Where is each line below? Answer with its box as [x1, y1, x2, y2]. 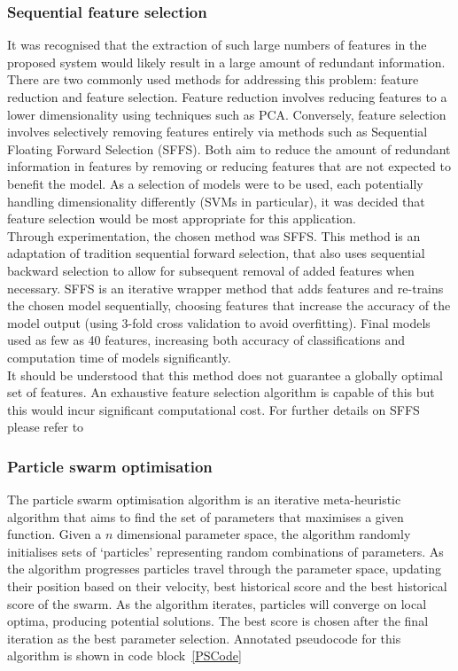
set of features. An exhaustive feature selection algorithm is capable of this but [7, 383, 435, 402]
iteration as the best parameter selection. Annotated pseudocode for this [7, 628, 401, 647]
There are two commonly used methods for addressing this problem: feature [7, 70, 419, 89]
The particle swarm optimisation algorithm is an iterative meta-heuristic [7, 490, 401, 509]
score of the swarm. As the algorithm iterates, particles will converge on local [7, 594, 427, 612]
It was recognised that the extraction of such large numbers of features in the [7, 35, 427, 54]
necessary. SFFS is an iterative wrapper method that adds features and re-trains [7, 278, 444, 297]
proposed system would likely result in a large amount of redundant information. [7, 52, 446, 71]
